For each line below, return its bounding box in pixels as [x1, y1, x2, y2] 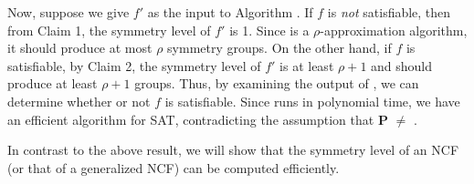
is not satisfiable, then [327, 3, 451, 21]
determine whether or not [7, 91, 151, 110]
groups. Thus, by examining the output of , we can [134, 74, 419, 93]
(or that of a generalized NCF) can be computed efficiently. [7, 158, 340, 177]
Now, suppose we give [7, 3, 130, 21]
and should [371, 56, 433, 75]
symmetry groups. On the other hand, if [167, 38, 392, 57]
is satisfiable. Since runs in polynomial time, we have [164, 91, 460, 110]
